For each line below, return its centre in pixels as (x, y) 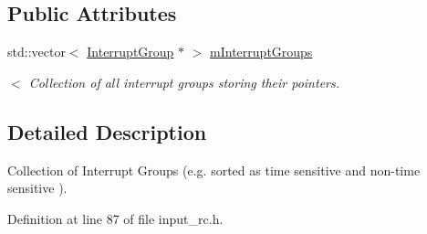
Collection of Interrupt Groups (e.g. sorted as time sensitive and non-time (214, 170)
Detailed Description (107, 131)
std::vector (36, 52)
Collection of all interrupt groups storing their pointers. (184, 82)
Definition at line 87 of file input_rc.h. (115, 218)
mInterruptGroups (261, 52)
